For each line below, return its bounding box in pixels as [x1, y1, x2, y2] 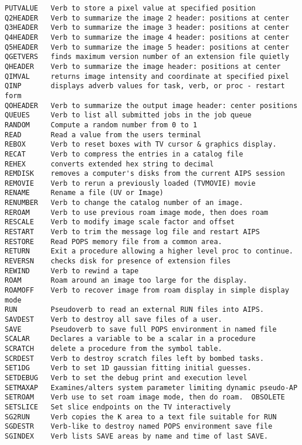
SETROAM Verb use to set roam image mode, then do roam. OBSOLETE [5, 393, 285, 402]
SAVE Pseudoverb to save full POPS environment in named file [5, 325, 277, 333]
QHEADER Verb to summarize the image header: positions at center [5, 62, 281, 71]
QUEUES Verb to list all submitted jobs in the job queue [5, 111, 252, 120]
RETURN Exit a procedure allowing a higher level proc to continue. [5, 247, 293, 256]
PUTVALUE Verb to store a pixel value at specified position [5, 4, 256, 12]
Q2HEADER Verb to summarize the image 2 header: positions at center [5, 13, 289, 22]
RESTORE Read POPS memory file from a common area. [5, 237, 223, 246]
